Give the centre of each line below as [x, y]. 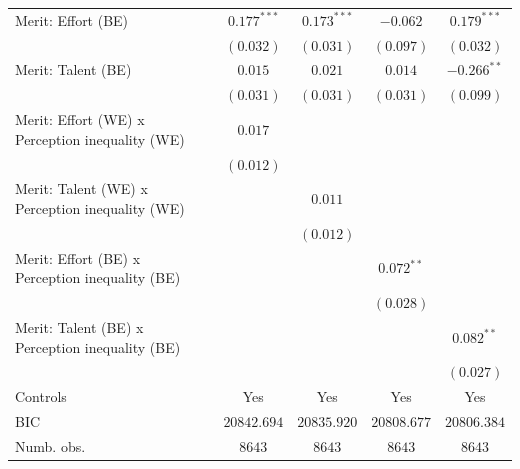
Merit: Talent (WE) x [81, 188]
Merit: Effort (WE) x [80, 119]
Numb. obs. [50, 445]
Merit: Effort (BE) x [78, 257]
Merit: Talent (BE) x [79, 326]
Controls [41, 396]
